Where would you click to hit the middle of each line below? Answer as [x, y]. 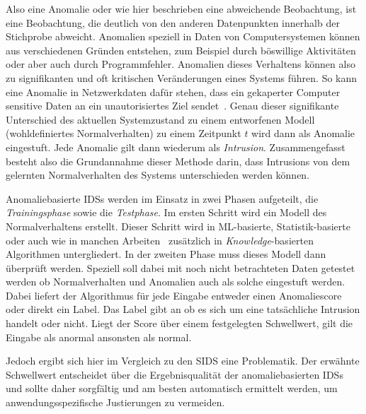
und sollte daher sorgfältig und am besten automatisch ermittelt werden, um [172, 388]
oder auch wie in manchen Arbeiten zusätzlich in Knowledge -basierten [160, 240]
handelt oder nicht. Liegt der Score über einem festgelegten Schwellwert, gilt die [179, 323]
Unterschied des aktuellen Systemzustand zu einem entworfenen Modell [160, 119]
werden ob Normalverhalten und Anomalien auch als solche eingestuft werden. [176, 282]
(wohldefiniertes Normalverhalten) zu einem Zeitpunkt [124, 133]
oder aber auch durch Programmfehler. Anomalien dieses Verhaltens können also [181, 64]
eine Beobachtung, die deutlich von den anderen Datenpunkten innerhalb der [173, 22]
